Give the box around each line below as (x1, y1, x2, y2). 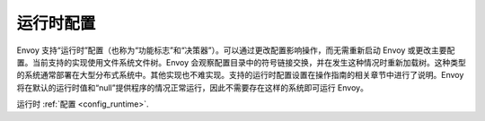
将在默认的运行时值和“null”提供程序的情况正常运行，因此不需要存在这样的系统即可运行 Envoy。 (16, 82, 368, 93)
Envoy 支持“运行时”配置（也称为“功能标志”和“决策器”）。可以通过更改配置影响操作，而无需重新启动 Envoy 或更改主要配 (16, 45, 455, 56)
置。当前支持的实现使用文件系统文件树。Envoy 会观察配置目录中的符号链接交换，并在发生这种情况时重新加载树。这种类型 (16, 56, 466, 67)
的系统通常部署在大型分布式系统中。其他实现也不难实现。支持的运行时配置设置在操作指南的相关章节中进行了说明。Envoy (16, 70, 464, 81)
